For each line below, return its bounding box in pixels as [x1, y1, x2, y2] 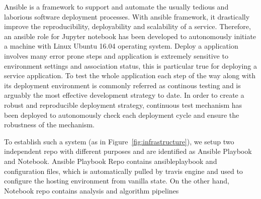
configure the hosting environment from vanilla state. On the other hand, [4, 175, 229, 186]
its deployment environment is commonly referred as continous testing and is [4, 80, 241, 90]
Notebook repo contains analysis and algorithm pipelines [4, 185, 179, 195]
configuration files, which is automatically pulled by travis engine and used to [4, 165, 243, 176]
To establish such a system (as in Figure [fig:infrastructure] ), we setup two [4, 136, 234, 146]
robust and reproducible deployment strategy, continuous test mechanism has [4, 99, 242, 110]
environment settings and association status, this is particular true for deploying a [4, 60, 257, 71]
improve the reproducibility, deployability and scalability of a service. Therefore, [4, 21, 251, 32]
